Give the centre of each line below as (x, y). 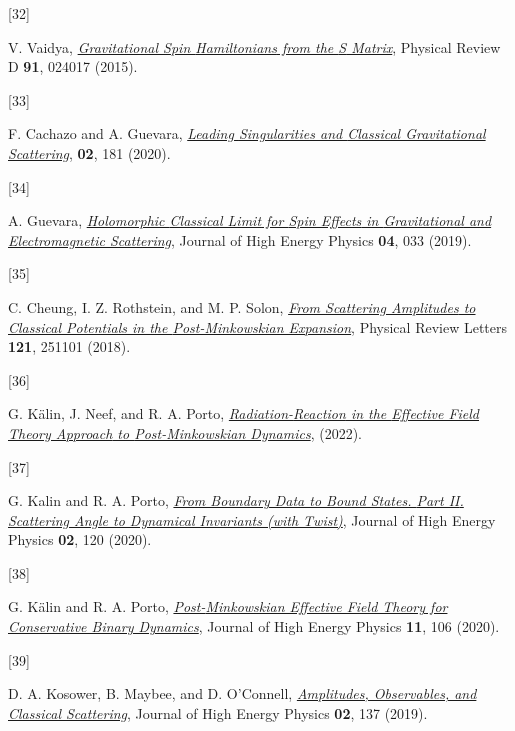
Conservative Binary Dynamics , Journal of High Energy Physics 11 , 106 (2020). (254, 626)
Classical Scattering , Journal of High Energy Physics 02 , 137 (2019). (218, 712)
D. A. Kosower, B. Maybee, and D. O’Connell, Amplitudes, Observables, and (242, 693)
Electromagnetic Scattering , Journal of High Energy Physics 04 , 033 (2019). (240, 239)
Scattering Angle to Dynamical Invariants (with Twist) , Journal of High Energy (252, 519)
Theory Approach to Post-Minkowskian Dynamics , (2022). (185, 432)
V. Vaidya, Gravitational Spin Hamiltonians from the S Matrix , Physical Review (254, 46)
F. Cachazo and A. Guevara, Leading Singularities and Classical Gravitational (247, 133)
